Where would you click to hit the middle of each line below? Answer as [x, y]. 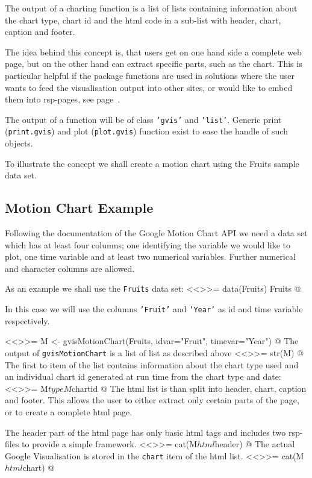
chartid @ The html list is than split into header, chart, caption [189, 388]
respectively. [27, 320]
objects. [19, 143]
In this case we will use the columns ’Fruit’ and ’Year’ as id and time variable [154, 309]
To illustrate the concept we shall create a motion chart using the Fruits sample [152, 163]
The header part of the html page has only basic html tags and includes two [145, 432]
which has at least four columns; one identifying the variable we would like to [148, 244]
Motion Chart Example [79, 208]
